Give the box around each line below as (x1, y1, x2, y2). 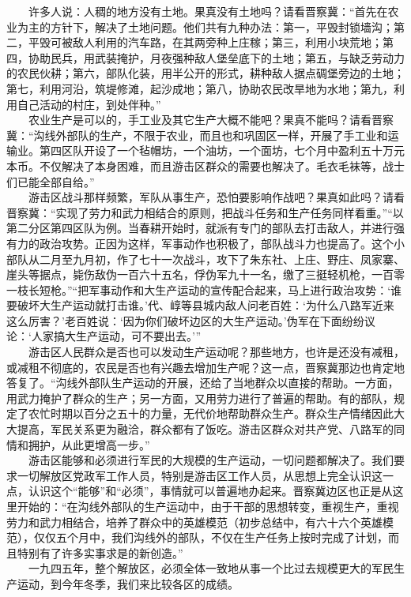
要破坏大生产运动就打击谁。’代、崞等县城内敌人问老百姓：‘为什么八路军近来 (6, 297, 394, 314)
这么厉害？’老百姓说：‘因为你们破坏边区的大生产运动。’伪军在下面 (6, 312, 342, 329)
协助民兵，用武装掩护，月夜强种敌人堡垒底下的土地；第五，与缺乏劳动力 (28, 49, 405, 66)
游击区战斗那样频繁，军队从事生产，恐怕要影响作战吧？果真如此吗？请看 (28, 189, 405, 205)
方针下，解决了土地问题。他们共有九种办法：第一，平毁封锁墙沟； (50, 18, 394, 35)
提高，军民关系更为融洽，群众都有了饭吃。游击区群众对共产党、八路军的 (17, 421, 394, 437)
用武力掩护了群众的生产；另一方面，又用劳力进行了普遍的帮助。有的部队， (6, 389, 394, 406)
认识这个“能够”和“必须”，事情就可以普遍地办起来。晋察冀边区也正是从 (28, 482, 393, 499)
